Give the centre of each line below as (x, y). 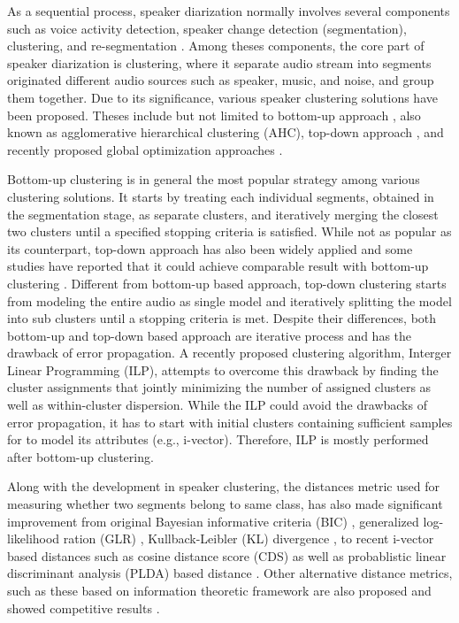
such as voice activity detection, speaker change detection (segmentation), (207, 28)
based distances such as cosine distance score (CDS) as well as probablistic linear (227, 555)
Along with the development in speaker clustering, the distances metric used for (223, 486)
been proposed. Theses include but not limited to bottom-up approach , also (214, 115)
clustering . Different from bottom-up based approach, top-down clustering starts (227, 283)
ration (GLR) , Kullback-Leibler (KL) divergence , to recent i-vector (249, 538)
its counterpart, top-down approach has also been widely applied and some (210, 248)
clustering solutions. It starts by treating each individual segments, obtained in (221, 196)
